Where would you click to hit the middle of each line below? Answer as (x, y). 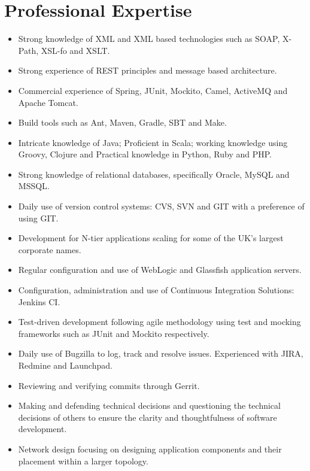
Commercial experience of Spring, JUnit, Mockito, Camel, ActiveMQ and (153, 90)
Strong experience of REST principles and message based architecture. (148, 70)
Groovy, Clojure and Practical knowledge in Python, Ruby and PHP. (145, 154)
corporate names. (50, 249)
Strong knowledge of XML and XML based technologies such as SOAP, (149, 39)
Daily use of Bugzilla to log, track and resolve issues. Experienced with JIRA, (161, 353)
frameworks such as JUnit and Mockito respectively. (114, 333)
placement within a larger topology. (83, 461)
